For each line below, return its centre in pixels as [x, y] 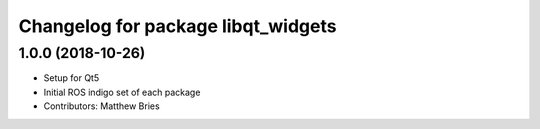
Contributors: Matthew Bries [101, 106]
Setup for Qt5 [71, 78]
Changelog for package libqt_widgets [177, 26]
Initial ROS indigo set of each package [122, 92]
